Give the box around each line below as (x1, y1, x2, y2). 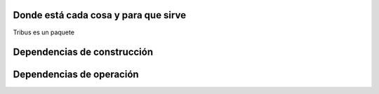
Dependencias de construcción (13, 46, 154, 58)
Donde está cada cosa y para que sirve (13, 9, 186, 21)
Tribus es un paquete (13, 28, 75, 36)
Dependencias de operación (13, 69, 140, 81)
